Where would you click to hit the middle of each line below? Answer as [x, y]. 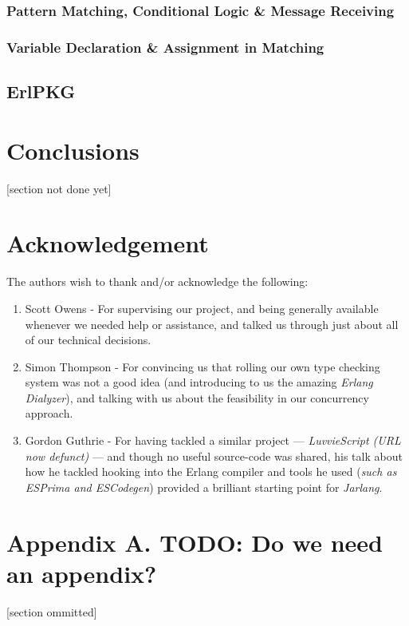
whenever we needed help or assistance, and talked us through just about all [212, 324]
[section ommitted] [52, 611]
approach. [49, 413]
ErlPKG [41, 91]
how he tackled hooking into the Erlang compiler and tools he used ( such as [211, 471]
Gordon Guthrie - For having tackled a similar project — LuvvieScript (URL [213, 440]
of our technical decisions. [88, 340]
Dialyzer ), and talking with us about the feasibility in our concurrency [197, 397]
